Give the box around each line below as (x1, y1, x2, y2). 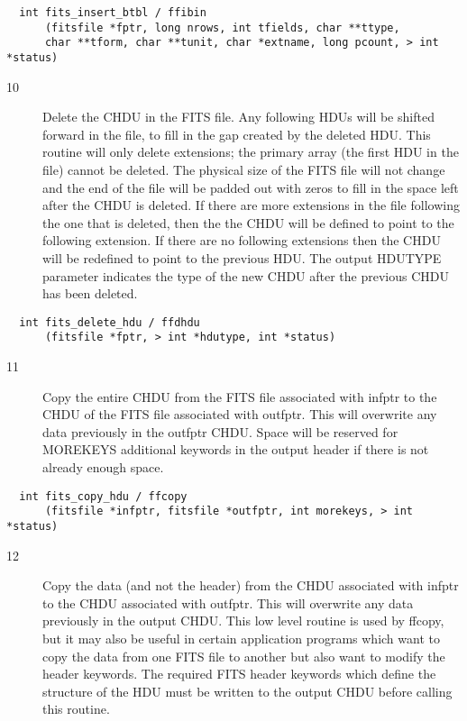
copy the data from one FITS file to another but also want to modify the (42, 646, 445, 665)
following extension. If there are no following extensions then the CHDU (42, 231, 441, 250)
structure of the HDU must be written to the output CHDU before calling (42, 681, 453, 700)
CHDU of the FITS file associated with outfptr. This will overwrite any (42, 405, 437, 424)
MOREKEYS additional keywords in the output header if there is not (42, 440, 429, 459)
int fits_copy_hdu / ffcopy (19, 489, 188, 503)
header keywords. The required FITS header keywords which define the (42, 664, 436, 683)
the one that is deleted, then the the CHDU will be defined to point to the (42, 213, 454, 232)
